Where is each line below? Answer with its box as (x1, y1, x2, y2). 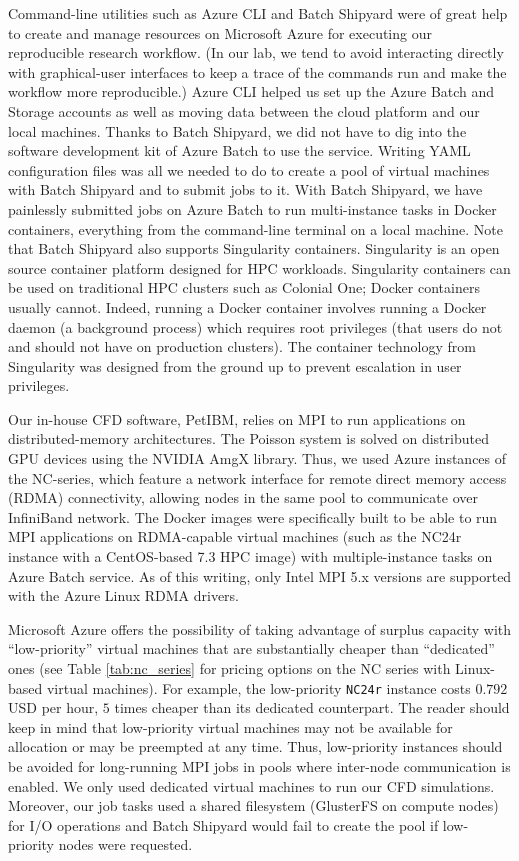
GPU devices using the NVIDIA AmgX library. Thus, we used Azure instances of (8, 448, 507, 469)
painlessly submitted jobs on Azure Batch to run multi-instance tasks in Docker (8, 198, 497, 219)
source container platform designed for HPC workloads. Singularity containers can (8, 257, 511, 278)
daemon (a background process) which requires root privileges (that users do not (8, 316, 503, 337)
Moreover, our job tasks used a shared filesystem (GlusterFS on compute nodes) (8, 795, 499, 816)
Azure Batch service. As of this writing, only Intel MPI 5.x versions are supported (8, 565, 512, 586)
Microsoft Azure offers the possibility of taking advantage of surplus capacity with (8, 618, 512, 639)
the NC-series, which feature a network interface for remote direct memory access (8, 467, 507, 488)
